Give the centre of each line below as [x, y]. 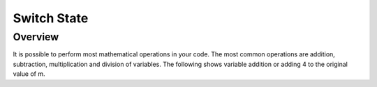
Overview [36, 37]
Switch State [51, 18]
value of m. [29, 74]
